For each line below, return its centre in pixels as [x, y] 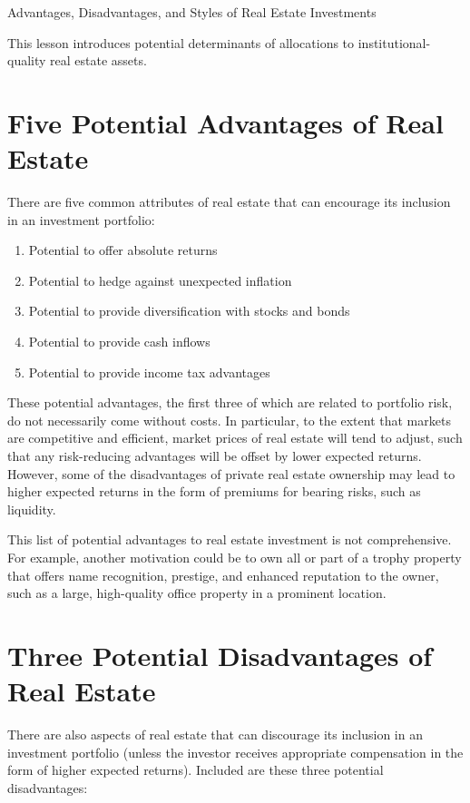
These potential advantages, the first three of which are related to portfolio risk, [230, 402]
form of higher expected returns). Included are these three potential [196, 770]
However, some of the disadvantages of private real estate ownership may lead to [231, 473]
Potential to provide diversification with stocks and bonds [189, 311]
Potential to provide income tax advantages [149, 372]
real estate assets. [98, 60]
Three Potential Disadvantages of [220, 655]
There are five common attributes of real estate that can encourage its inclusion [229, 202]
